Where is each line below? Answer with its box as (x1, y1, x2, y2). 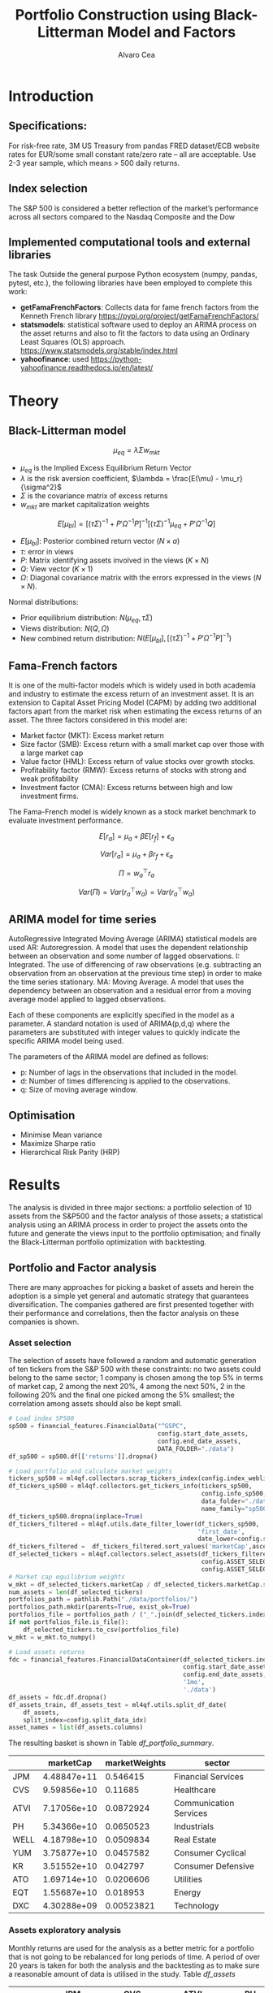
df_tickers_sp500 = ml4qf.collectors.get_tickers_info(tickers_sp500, (8, 1482, 253, 1491)
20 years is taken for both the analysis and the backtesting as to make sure (8, 1960, 260, 1970)
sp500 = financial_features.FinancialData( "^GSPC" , (8, 1422, 187, 1431)
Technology (173, 1900, 219, 1912)
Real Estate (173, 1835, 217, 1846)
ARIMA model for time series (8, 912, 157, 926)
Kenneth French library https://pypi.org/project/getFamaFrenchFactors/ (19, 311, 259, 321)
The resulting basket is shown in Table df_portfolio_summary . (8, 1738, 214, 1748)
